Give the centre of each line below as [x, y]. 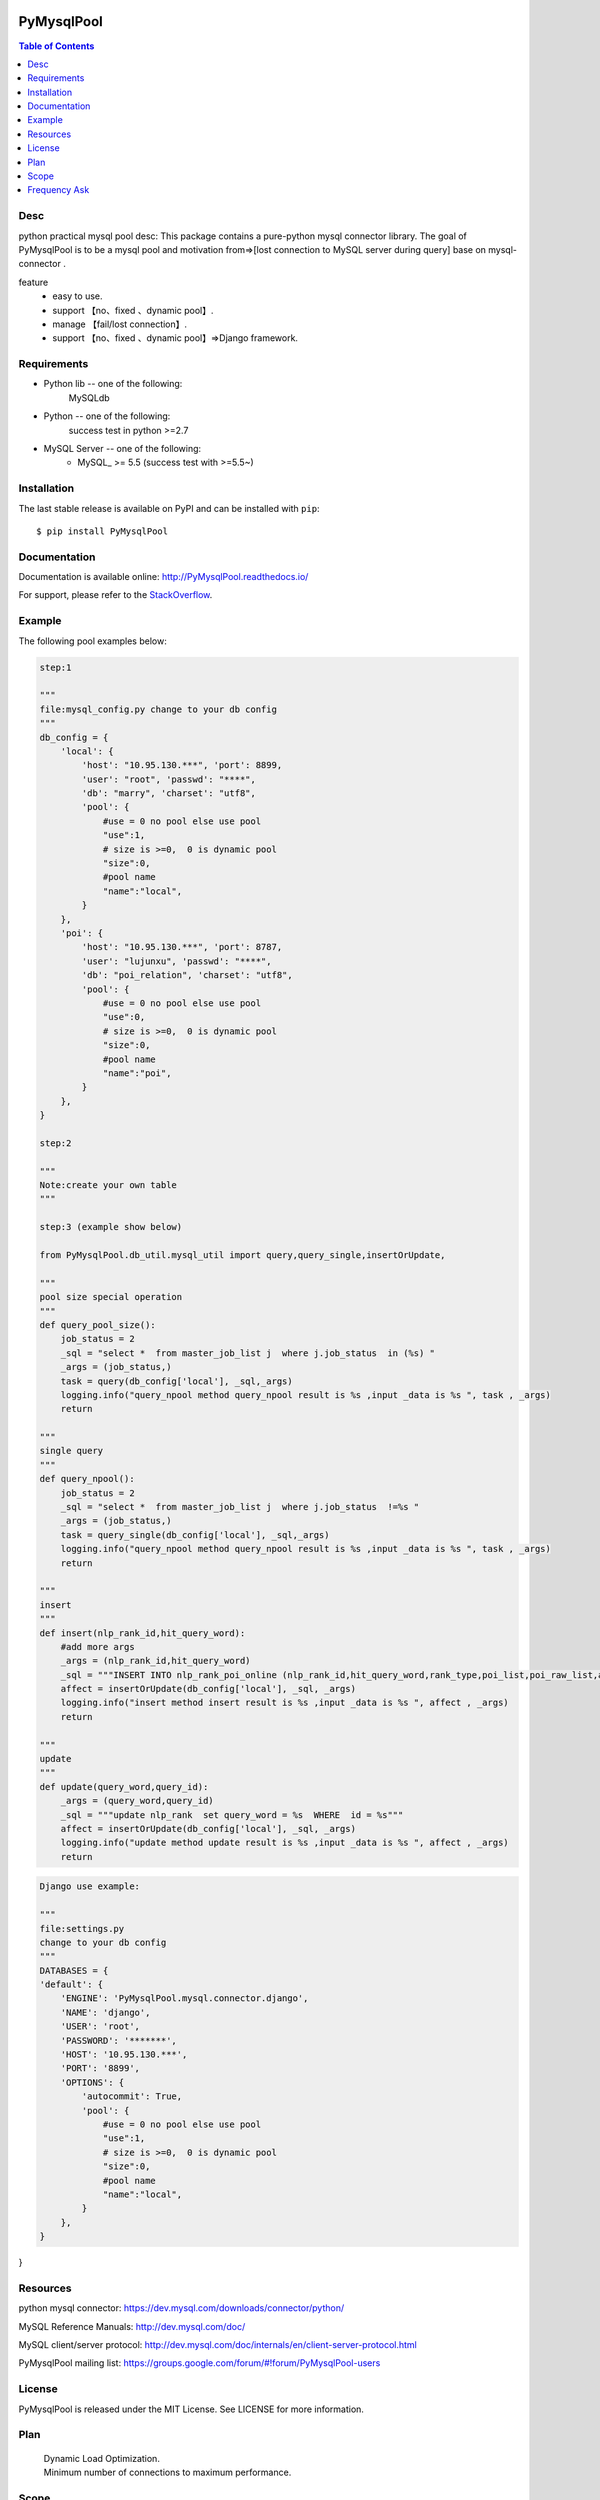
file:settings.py [82, 1928]
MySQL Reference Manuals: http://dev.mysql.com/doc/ [132, 2326]
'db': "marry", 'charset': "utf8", [169, 793]
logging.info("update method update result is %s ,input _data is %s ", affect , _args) [284, 1843]
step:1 [55, 667]
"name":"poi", [137, 1073]
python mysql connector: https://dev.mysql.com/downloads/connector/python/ [181, 2308]
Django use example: [89, 1886]
